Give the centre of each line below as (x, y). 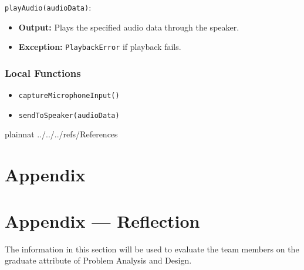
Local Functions (43, 72)
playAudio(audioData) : (48, 7)
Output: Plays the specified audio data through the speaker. (129, 27)
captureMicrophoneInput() (69, 96)
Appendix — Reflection (102, 220)
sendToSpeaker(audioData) (69, 115)
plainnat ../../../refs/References (61, 134)
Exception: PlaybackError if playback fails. (100, 47)
